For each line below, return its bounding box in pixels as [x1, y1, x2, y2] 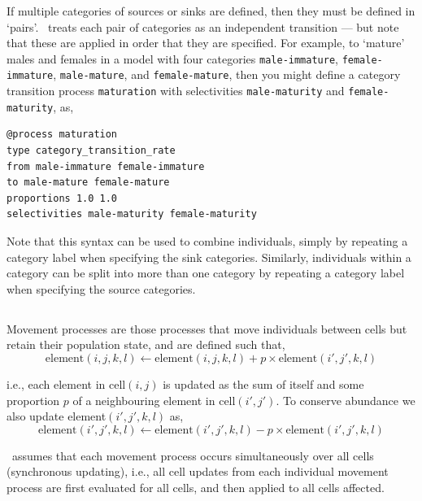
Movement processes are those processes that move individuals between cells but [7, 320, 407, 337]
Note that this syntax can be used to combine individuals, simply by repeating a [7, 232, 408, 249]
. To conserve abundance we [276, 391, 415, 408]
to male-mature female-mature [7, 176, 170, 189]
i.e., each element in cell [7, 375, 126, 392]
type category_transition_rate [7, 145, 176, 156]
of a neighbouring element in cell [72, 391, 236, 408]
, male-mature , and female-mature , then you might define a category [53, 66, 401, 83]
